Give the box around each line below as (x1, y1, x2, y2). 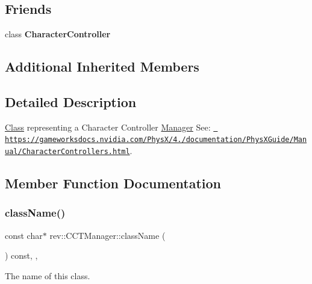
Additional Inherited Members (5, 57, 199, 76)
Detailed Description (5, 92, 137, 111)
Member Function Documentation (5, 174, 222, 193)
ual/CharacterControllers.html (5, 147, 130, 156)
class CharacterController (5, 28, 111, 40)
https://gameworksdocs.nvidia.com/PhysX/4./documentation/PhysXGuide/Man (5, 135, 307, 144)
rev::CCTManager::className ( (49, 229, 166, 241)
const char (5, 229, 43, 241)
